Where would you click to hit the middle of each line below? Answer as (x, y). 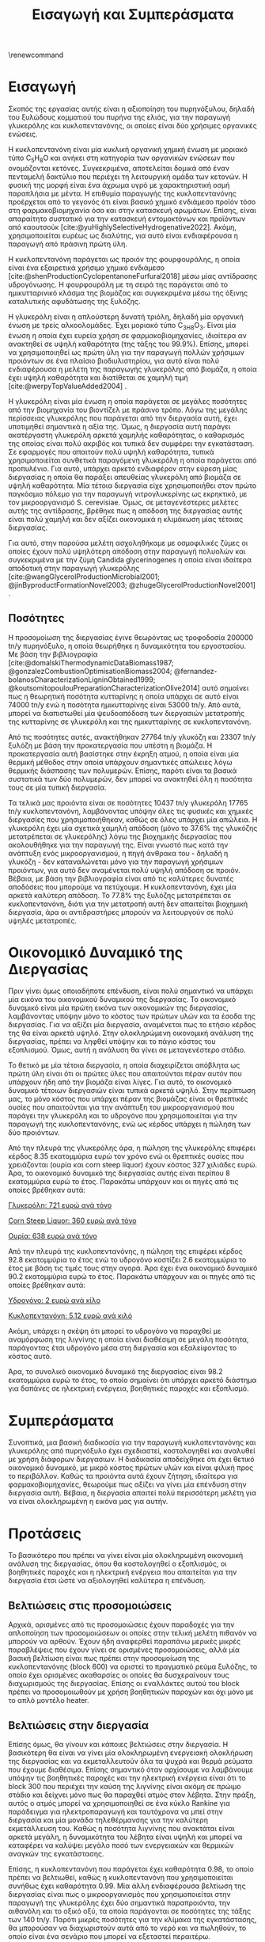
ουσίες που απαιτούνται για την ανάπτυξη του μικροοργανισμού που (121, 1107)
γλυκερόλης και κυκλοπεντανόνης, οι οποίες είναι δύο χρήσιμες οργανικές (132, 126)
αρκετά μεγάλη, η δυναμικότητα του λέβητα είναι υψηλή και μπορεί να (125, 1837)
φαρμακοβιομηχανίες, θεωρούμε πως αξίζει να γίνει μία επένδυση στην (127, 1485)
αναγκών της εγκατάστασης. (56, 1853)
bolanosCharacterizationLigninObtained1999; (82, 680)
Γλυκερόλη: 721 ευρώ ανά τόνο (60, 1205)
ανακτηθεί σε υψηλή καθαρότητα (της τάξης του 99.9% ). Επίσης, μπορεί (129, 344)
